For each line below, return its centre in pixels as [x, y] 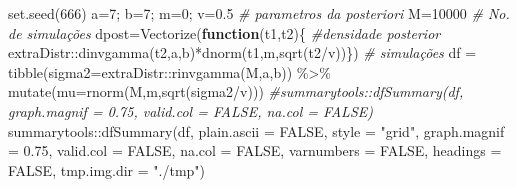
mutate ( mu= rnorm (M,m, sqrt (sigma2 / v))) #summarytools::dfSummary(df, [236, 91]
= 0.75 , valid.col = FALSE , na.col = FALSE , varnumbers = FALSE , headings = [255, 150]
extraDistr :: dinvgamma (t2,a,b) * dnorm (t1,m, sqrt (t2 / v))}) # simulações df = [242, 52]
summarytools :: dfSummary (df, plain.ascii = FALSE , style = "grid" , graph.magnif [256, 130]
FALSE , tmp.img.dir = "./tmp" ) [107, 169]
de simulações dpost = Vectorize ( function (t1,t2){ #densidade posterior [224, 32]
